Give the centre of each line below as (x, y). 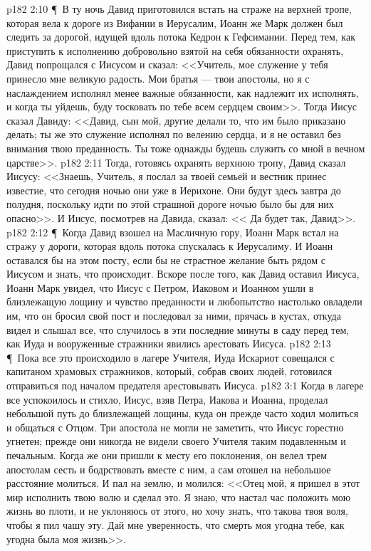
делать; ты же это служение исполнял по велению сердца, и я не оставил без (174, 134)
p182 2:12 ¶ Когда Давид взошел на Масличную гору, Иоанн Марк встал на (173, 232)
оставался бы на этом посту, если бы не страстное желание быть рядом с (166, 259)
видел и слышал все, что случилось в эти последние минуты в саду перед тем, (178, 329)
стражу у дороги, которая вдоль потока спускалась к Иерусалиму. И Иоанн (170, 246)
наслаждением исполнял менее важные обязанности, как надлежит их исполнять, (183, 92)
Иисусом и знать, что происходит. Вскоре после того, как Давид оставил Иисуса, (183, 274)
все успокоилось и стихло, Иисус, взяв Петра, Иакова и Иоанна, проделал (167, 399)
